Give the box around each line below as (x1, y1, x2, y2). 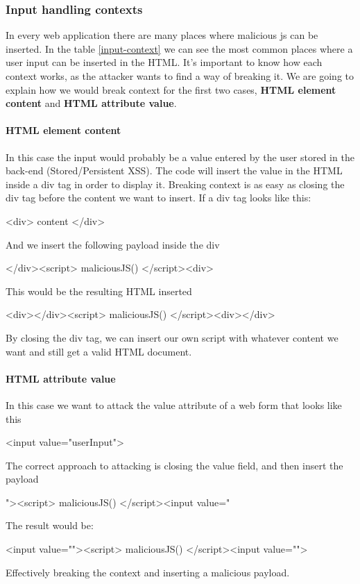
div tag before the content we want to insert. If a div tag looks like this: (6, 190, 311, 205)
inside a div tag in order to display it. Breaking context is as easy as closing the (6, 176, 345, 191)
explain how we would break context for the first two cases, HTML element (6, 82, 336, 97)
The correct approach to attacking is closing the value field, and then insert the (6, 458, 343, 472)
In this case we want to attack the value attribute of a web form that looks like (6, 397, 342, 412)
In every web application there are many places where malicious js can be (6, 28, 318, 42)
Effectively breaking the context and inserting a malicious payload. (6, 565, 290, 579)
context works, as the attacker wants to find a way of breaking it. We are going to (6, 69, 354, 83)
